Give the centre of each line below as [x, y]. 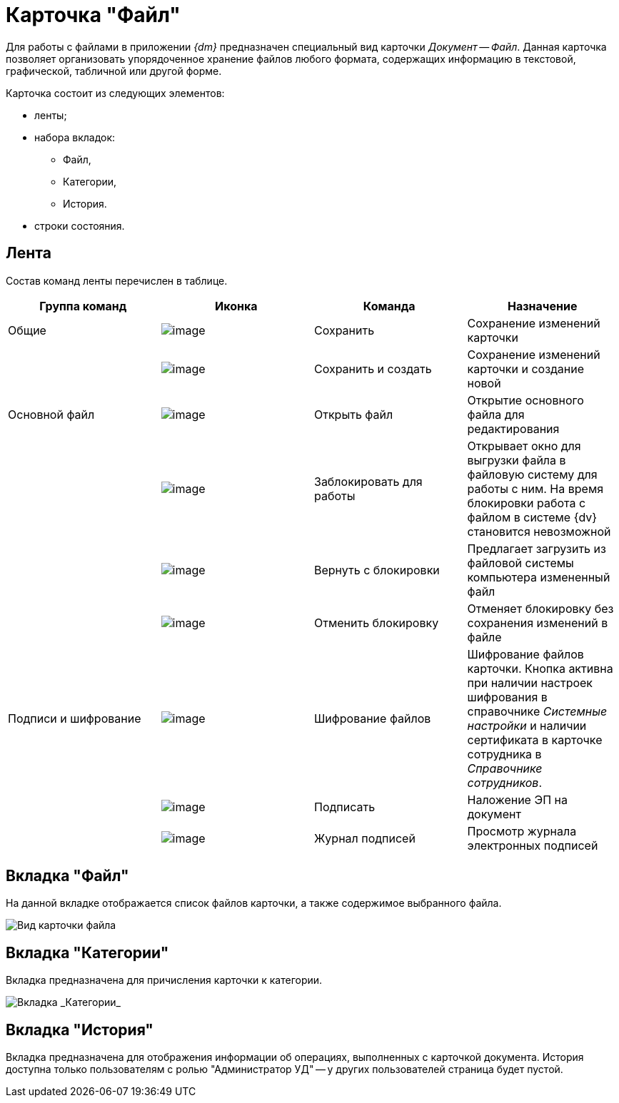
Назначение [543, 306]
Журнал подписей [365, 838]
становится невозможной [539, 531]
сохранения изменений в [538, 622]
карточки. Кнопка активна [540, 668]
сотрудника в [504, 754]
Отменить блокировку [377, 622]
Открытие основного [525, 400]
